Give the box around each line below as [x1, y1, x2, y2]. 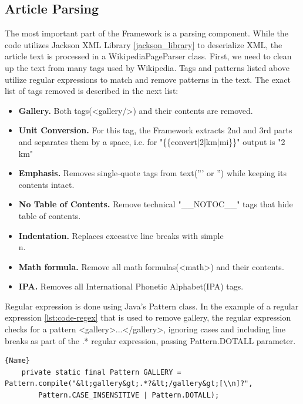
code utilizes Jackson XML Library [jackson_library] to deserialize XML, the [5, 38, 282, 51]
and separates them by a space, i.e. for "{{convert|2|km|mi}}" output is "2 [18, 135, 285, 147]
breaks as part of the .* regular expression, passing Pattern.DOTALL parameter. [5, 334, 296, 346]
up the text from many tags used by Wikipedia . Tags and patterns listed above [5, 61, 290, 73]
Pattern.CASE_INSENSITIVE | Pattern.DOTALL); [38, 391, 220, 400]
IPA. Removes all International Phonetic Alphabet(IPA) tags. [18, 280, 244, 292]
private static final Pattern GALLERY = [21, 368, 181, 376]
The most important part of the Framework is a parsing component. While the [5, 27, 288, 39]
